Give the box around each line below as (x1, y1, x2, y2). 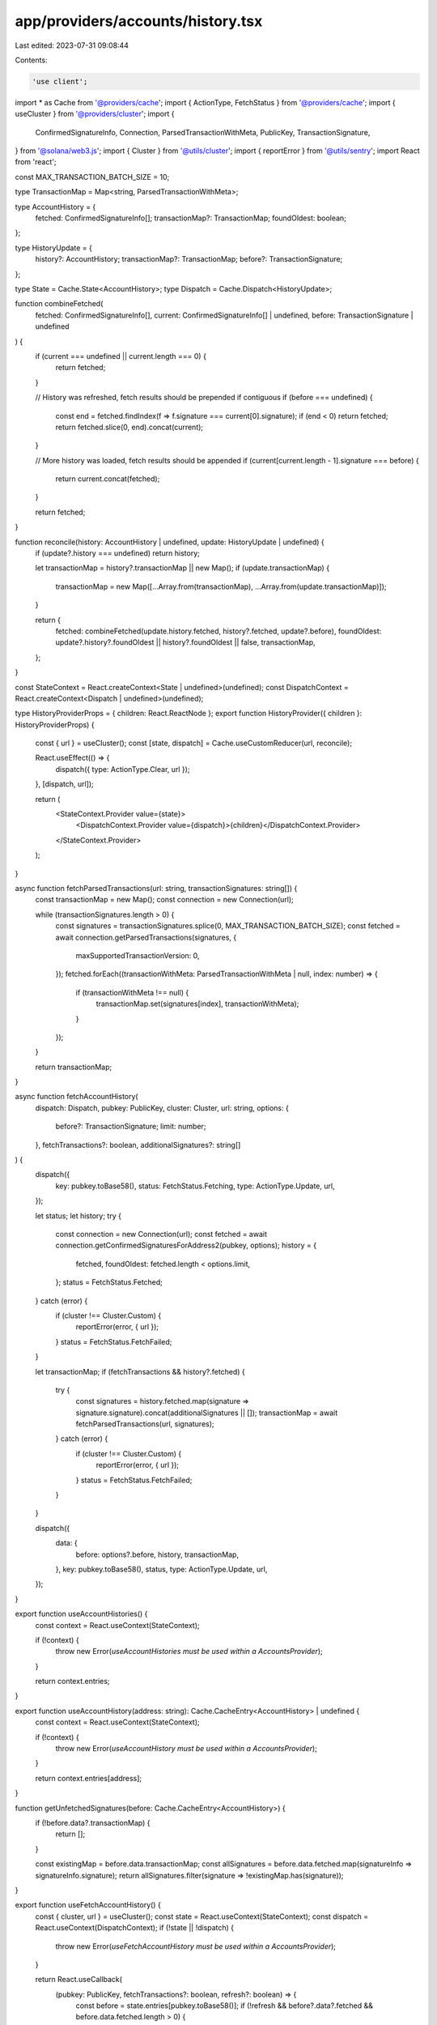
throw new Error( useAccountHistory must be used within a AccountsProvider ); (55, 1744, 317, 1754)
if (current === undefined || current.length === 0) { (35, 351, 206, 360)
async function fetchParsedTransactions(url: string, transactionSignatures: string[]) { (15, 884, 298, 893)
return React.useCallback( (35, 1975, 123, 1985)
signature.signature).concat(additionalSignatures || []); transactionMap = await (75, 1408, 338, 1417)
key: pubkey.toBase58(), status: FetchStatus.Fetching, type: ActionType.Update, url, (55, 1181, 335, 1191)
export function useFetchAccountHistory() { (15, 1900, 161, 1910)
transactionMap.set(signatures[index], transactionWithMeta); (95, 999, 299, 1008)
